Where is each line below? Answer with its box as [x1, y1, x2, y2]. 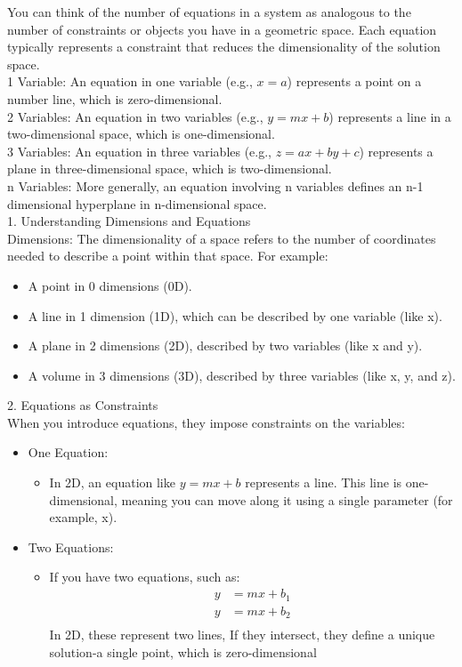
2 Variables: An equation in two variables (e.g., [7, 107, 263, 125]
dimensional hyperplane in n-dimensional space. [7, 194, 267, 213]
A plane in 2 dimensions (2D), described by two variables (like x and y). [28, 336, 423, 355]
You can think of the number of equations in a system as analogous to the [7, 3, 411, 20]
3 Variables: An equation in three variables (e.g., [7, 141, 272, 160]
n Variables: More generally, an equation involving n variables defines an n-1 [7, 176, 424, 195]
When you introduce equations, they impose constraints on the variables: [7, 413, 405, 431]
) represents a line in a [328, 107, 451, 125]
